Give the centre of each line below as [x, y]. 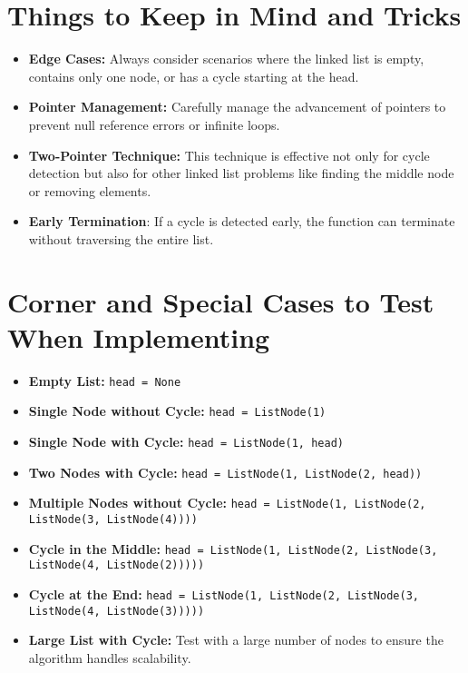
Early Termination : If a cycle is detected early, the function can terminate [242, 221]
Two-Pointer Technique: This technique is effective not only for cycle [229, 155]
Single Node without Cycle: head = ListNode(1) [177, 411]
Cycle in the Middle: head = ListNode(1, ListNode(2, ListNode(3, [233, 548]
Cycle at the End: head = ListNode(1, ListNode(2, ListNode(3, [224, 594]
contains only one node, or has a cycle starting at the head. [194, 76]
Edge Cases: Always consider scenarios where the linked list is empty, [226, 59]
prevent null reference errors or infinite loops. [154, 124]
